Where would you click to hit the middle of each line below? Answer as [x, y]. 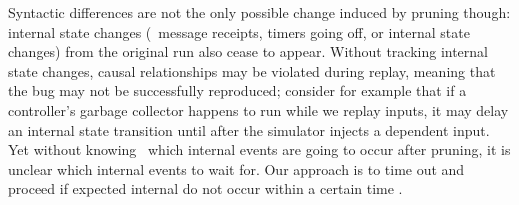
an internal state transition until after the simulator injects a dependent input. [249, 129]
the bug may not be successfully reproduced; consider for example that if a [237, 90]
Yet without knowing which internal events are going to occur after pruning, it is [259, 149]
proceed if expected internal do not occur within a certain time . [205, 188]
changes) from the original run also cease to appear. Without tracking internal [248, 51]
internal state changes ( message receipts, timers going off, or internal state [239, 31]
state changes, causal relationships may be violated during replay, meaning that [252, 70]
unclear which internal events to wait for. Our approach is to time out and [236, 168]
